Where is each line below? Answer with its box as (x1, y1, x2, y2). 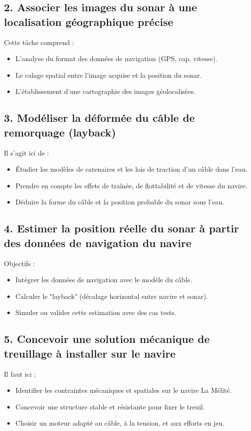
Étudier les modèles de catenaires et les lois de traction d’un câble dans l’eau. (15, 164, 248, 174)
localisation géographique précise (4, 14, 173, 29)
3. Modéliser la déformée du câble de (4, 110, 195, 125)
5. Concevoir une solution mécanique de (4, 331, 210, 346)
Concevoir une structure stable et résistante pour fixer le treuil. (15, 401, 205, 411)
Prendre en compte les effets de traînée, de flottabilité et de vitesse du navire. (15, 180, 248, 190)
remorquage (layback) (4, 124, 116, 139)
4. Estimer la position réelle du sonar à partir (4, 221, 239, 236)
